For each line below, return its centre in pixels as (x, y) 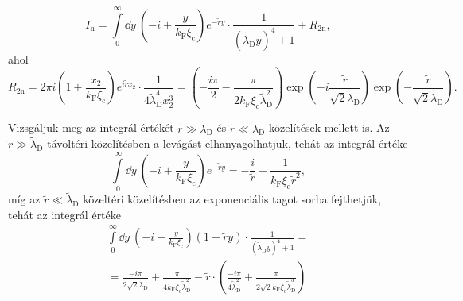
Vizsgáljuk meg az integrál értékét (91, 127)
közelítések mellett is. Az (329, 127)
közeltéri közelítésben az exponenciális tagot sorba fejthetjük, (232, 199)
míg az (24, 199)
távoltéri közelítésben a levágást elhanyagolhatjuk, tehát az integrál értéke (228, 143)
